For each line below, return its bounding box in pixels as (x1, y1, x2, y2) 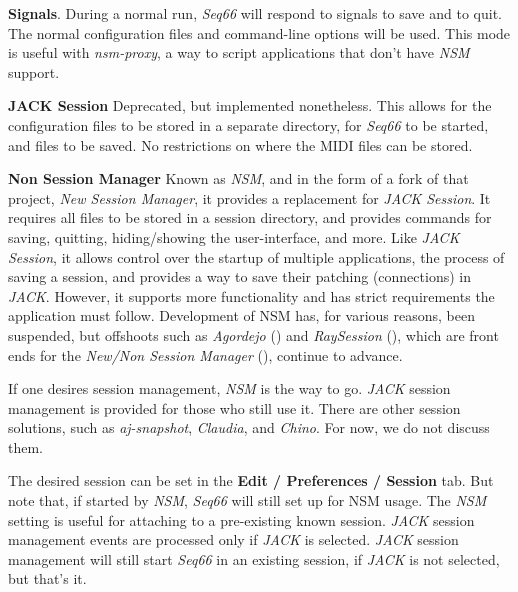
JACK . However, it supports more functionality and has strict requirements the (8, 285, 495, 306)
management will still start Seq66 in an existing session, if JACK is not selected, (8, 548, 500, 569)
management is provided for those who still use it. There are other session (8, 397, 461, 418)
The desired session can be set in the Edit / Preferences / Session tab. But (8, 470, 494, 491)
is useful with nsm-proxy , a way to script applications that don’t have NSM (8, 42, 470, 63)
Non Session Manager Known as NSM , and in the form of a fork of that (8, 168, 469, 189)
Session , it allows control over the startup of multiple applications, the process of (8, 246, 505, 267)
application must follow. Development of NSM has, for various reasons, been (8, 305, 475, 326)
